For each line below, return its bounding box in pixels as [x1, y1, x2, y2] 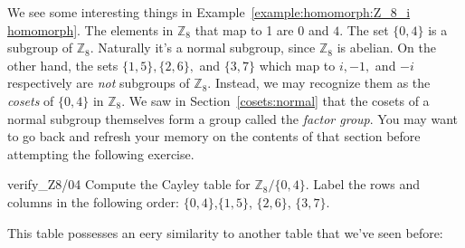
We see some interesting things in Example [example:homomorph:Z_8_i [7, 3, 411, 21]
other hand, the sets [7, 55, 119, 74]
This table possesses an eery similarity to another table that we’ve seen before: [7, 223, 443, 242]
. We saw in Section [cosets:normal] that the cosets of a [121, 91, 430, 110]
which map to [259, 55, 336, 74]
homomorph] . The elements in [7, 20, 174, 39]
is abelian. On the [337, 38, 436, 57]
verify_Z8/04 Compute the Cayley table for [7, 175, 251, 194]
